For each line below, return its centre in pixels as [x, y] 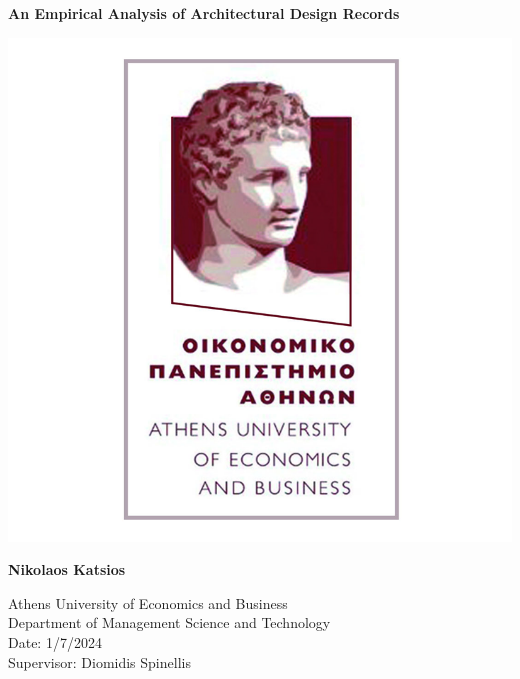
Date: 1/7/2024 [55, 641]
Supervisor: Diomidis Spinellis [99, 661]
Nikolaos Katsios [67, 569]
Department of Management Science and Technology [169, 622]
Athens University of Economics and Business [148, 602]
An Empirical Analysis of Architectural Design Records [204, 13]
